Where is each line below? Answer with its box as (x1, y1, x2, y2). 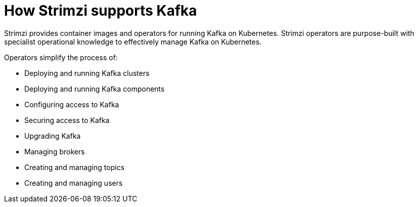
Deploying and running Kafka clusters (24, 68, 150, 77)
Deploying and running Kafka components (24, 84, 165, 93)
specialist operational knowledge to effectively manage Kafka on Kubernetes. (4, 37, 262, 46)
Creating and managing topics (24, 162, 125, 172)
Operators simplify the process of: (4, 53, 118, 62)
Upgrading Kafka (24, 131, 81, 140)
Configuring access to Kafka (24, 100, 119, 109)
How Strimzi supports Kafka (4, 2, 197, 19)
